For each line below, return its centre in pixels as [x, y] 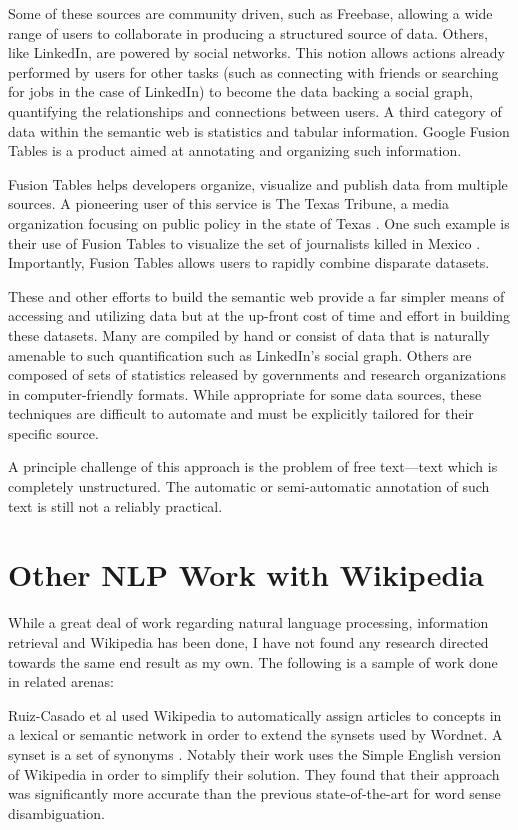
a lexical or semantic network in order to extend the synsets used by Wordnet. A [255, 734]
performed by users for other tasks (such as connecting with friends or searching [253, 71]
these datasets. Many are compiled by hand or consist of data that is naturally [249, 334]
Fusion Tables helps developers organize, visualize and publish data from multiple [258, 183]
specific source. [53, 432]
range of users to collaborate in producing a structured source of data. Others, [248, 32]
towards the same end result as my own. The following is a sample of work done [253, 661]
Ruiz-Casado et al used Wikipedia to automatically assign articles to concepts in [255, 714]
